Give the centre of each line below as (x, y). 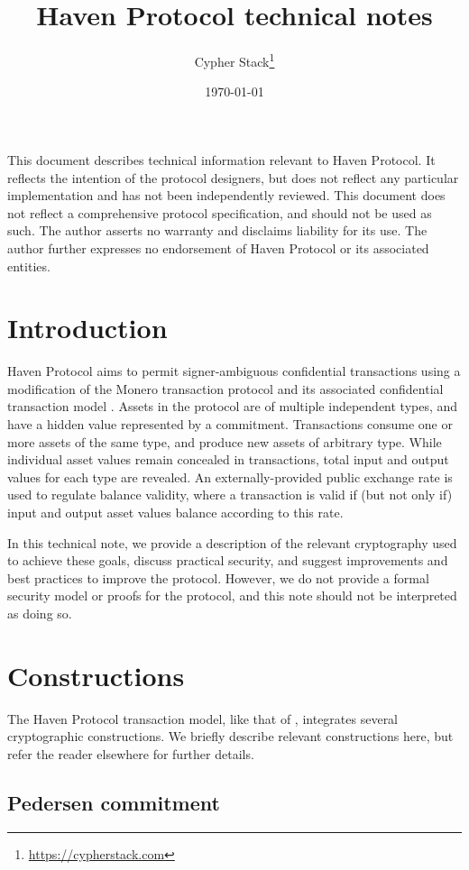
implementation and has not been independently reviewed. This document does (226, 195)
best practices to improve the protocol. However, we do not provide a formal (218, 577)
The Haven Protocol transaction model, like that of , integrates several (203, 718)
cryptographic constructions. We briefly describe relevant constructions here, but (230, 736)
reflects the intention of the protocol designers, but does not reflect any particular (233, 177)
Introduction (87, 328)
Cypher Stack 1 (234, 60)
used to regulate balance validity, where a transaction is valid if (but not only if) (230, 495)
